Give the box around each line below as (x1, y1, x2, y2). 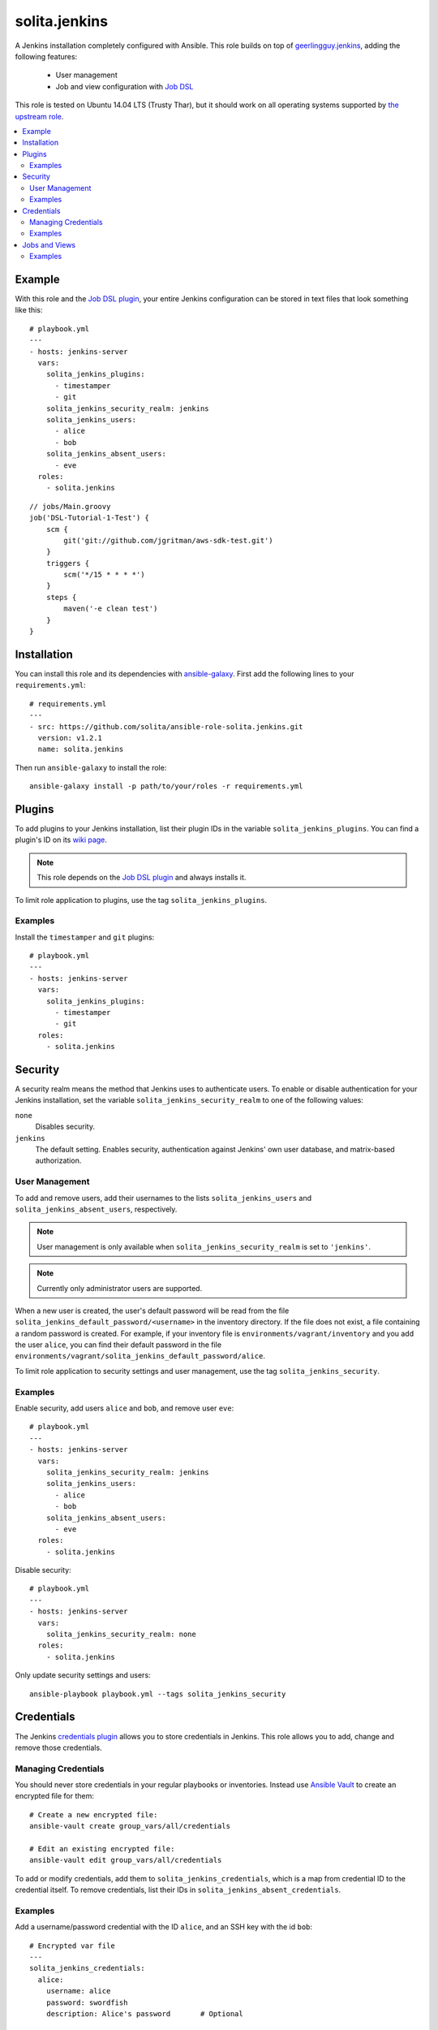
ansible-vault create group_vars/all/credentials (29, 1821, 231, 1831)
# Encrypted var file (29, 1941, 115, 1950)
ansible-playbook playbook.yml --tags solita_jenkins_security (29, 1689, 286, 1699)
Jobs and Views (22, 240, 76, 249)
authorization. (35, 1155, 82, 1165)
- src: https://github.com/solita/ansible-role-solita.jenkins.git (29, 722, 303, 731)
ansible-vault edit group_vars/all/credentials (29, 1855, 222, 1865)
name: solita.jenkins (37, 745, 124, 754)
